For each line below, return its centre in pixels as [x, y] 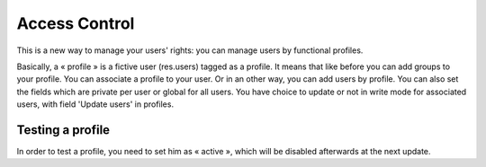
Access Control [76, 23]
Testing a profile [63, 130]
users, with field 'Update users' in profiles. [95, 104]
